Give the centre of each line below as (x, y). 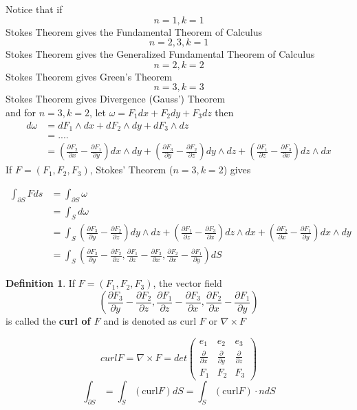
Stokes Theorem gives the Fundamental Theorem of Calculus (134, 31)
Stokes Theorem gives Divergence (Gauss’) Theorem (116, 99)
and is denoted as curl (150, 321)
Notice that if (34, 9)
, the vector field (187, 283)
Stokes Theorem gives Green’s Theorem (89, 76)
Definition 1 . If (41, 283)
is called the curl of (48, 321)
